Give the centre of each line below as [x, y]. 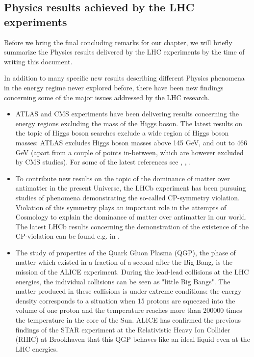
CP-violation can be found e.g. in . [67, 236]
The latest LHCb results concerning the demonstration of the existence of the [132, 226]
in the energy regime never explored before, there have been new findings [114, 87]
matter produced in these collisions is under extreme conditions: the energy [128, 291]
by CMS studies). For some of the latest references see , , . [103, 162]
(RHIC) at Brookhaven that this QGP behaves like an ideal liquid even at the [133, 339]
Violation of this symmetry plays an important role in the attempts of [121, 207]
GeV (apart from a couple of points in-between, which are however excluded [129, 152]
